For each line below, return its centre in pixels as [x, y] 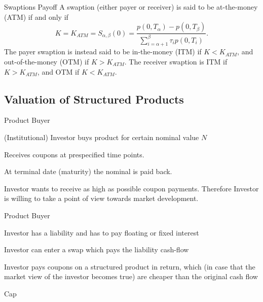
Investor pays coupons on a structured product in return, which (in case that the [130, 266]
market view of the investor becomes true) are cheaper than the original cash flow [131, 276]
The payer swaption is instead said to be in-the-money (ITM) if [103, 52]
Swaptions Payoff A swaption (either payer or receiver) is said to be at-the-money [131, 7]
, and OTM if [58, 71]
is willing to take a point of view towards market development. [101, 198]
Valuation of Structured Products [94, 99]
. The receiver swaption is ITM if [176, 61]
